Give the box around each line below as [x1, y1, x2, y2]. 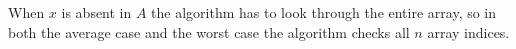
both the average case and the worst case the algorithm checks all [8, 21, 410, 42]
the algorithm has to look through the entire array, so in [151, 2, 497, 22]
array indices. [427, 21, 510, 42]
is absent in [61, 2, 132, 22]
